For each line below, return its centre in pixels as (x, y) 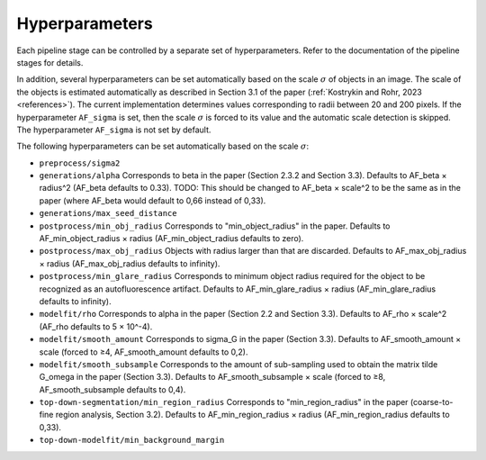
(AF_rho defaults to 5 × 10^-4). (96, 326)
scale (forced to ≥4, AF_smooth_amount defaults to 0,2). (144, 352)
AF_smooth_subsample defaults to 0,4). (112, 389)
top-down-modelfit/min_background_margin (132, 440)
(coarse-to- (432, 402)
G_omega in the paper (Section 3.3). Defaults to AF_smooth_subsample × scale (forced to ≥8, (212, 377)
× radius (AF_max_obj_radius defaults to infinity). (130, 263)
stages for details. (50, 62)
